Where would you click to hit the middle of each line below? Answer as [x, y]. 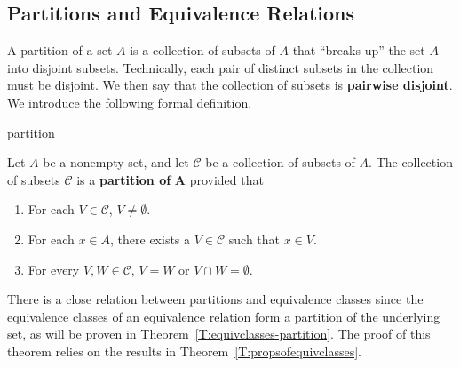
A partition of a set [60, 50]
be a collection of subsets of [280, 162]
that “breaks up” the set [359, 50]
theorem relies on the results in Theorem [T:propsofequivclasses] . [184, 351]
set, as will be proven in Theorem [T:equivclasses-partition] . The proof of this [219, 334]
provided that [226, 179]
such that [254, 239]
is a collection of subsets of [202, 50]
